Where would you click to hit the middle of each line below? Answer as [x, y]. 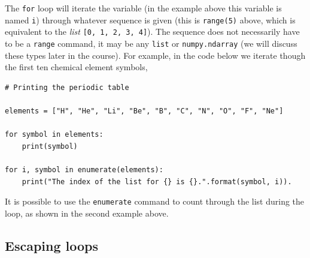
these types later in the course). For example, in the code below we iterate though [155, 55]
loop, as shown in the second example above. [87, 213]
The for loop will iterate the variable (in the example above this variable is [143, 8]
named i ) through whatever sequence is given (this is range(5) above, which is [150, 19]
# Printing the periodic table [67, 87]
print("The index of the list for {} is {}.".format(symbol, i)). [157, 181]
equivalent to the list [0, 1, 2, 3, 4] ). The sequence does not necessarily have [152, 31]
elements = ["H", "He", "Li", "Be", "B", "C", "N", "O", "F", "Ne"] [144, 111]
